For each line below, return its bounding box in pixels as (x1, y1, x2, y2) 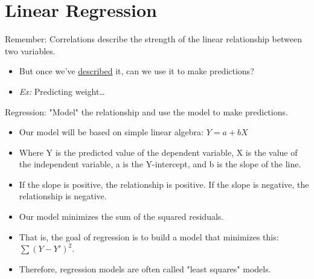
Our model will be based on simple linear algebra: (19, 126, 203, 138)
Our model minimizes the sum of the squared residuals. (19, 210, 224, 223)
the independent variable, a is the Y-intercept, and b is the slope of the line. (19, 158, 301, 170)
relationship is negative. (19, 190, 107, 202)
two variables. (5, 44, 56, 57)
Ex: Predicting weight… (19, 85, 105, 97)
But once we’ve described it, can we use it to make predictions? (19, 65, 254, 77)
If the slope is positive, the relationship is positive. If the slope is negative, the (19, 178, 309, 190)
